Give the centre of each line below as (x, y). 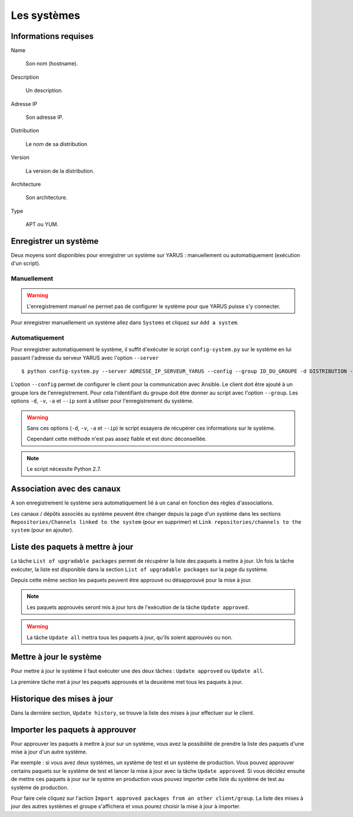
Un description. (44, 91)
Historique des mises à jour (62, 698)
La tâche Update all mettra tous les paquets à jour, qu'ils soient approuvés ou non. (130, 637)
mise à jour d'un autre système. (49, 752)
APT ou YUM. (42, 224)
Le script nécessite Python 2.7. (64, 469)
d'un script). (26, 263)
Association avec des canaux (66, 489)
